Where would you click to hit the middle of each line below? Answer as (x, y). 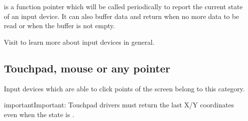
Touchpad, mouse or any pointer (87, 68)
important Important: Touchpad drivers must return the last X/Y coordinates (119, 105)
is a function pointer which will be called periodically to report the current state (123, 6)
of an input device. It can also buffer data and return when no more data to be (122, 16)
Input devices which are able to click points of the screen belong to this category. (124, 88)
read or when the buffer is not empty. (59, 26)
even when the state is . (39, 114)
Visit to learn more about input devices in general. (79, 42)
